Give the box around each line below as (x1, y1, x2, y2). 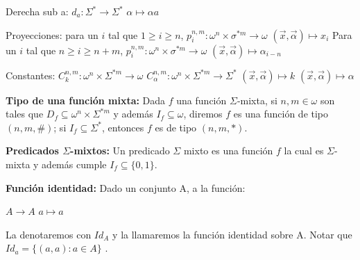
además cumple (42, 156, 107, 171)
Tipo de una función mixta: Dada (6, 92, 166, 107)
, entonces (101, 120, 144, 134)
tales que (6, 106, 44, 121)
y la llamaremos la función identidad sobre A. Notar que (112, 227, 352, 241)
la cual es (284, 143, 324, 158)
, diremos (183, 106, 223, 121)
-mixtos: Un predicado (70, 143, 170, 158)
